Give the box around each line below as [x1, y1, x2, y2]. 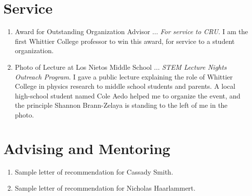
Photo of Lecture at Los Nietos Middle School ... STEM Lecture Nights [15, 61, 227, 72]
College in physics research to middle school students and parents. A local [15, 81, 235, 91]
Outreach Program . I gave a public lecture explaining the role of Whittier [15, 71, 233, 81]
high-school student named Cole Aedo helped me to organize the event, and [15, 90, 241, 100]
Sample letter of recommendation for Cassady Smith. [15, 166, 173, 176]
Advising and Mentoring [3, 138, 170, 158]
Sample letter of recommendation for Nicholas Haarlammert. [15, 183, 196, 193]
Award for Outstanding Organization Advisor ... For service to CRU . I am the [15, 26, 248, 37]
